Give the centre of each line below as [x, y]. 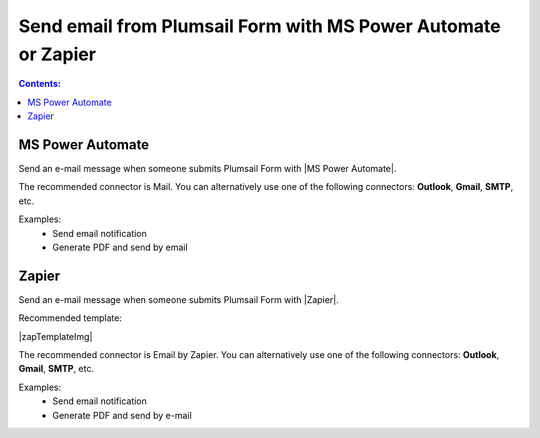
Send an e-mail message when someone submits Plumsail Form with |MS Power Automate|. [207, 169]
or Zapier [57, 54]
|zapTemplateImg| [55, 336]
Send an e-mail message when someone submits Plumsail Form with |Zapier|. [178, 299]
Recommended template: [70, 318]
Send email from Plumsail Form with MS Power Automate [259, 26]
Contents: [40, 84]
